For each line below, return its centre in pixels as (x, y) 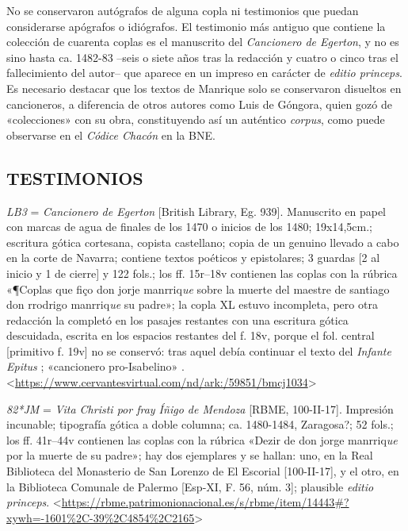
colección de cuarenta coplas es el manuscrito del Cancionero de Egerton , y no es (203, 42)
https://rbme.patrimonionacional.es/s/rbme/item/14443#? (205, 502)
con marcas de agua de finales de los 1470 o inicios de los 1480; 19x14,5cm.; (189, 227)
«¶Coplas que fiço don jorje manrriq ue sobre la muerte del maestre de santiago (198, 289)
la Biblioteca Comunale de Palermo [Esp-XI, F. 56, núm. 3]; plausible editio (190, 486)
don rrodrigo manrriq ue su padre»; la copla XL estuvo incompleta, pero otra (192, 304)
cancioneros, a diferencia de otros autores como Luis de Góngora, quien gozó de (199, 104)
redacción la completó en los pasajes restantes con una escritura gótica (177, 319)
